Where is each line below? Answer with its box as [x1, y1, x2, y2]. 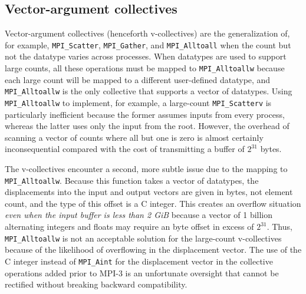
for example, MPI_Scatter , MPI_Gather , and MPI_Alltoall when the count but [5, 38, 291, 51]
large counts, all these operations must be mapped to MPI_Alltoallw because [5, 62, 285, 74]
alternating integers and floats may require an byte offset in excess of [5, 220, 254, 233]
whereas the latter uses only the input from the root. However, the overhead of [5, 120, 289, 132]
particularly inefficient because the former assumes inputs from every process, [5, 108, 285, 120]
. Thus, [266, 220, 292, 233]
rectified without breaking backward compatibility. [5, 278, 187, 290]
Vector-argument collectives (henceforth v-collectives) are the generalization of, [5, 27, 290, 39]
